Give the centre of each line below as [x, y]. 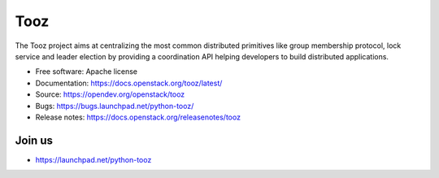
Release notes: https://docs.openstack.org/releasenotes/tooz [138, 117]
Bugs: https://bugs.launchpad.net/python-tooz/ [115, 106]
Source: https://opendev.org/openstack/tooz [110, 94]
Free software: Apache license [87, 72]
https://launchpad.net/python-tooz [93, 159]
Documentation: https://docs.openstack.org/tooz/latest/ [129, 83]
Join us [34, 140]
